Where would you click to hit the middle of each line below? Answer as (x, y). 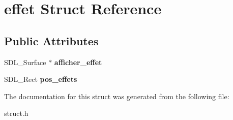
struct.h (16, 113)
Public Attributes (51, 40)
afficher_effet (78, 62)
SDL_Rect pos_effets (41, 79)
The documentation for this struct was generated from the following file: (117, 96)
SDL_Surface (25, 62)
